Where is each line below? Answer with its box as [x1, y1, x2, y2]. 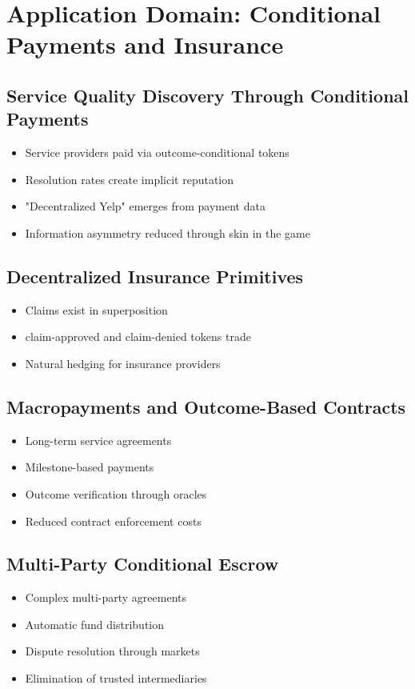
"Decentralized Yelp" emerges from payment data [25, 198, 265, 214]
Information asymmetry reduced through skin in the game [25, 224, 310, 241]
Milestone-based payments [25, 459, 154, 475]
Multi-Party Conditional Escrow [6, 551, 279, 576]
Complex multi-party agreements [25, 589, 186, 606]
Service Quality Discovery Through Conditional [6, 82, 409, 107]
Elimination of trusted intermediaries [25, 670, 207, 687]
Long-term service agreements [25, 431, 172, 448]
